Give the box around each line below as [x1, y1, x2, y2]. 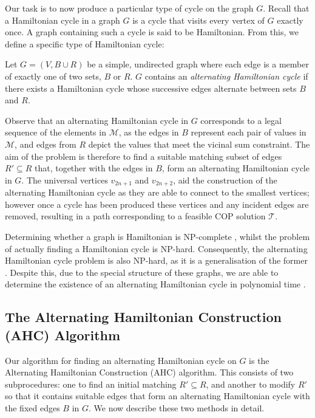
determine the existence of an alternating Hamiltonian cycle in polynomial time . [5, 278, 306, 290]
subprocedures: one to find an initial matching [5, 377, 177, 390]
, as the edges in [118, 126, 179, 139]
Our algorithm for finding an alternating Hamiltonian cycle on [5, 354, 237, 366]
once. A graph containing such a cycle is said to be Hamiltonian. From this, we [5, 26, 299, 38]
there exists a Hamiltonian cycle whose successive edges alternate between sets [5, 81, 297, 94]
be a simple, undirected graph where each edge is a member [87, 58, 309, 70]
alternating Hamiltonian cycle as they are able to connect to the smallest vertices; [5, 186, 310, 199]
